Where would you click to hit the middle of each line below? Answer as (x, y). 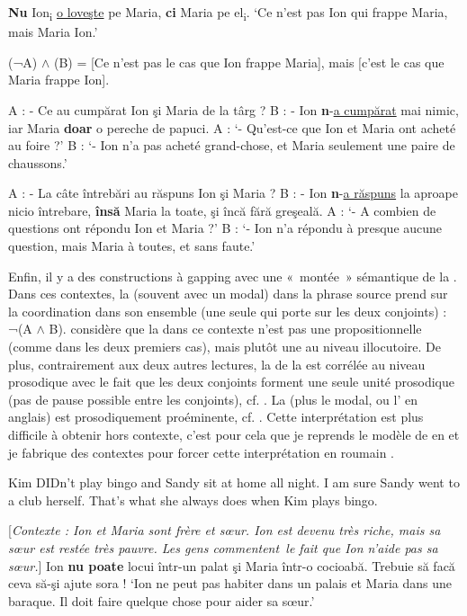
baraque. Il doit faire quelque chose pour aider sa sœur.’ (162, 600)
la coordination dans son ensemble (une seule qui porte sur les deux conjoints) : (228, 311)
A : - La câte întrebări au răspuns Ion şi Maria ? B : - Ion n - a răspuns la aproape (233, 193)
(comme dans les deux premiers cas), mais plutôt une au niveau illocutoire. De (225, 347)
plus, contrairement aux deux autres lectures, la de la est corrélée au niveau (217, 364)
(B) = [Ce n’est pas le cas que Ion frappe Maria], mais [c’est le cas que (249, 62)
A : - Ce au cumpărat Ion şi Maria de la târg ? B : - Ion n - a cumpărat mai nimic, (233, 109)
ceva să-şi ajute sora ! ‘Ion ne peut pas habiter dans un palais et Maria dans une (230, 583)
